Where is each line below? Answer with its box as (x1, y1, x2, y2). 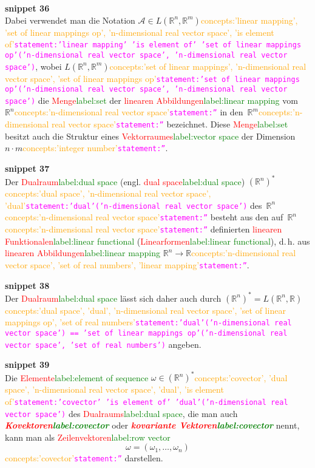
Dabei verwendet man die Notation (5, 13, 135, 26)
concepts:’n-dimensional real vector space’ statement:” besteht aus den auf (5, 211, 283, 223)
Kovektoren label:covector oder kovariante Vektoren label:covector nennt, (5, 419, 300, 432)
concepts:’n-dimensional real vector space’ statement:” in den (14, 106, 243, 118)
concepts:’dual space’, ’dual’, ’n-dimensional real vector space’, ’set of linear (5, 304, 286, 316)
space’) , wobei (5, 59, 62, 72)
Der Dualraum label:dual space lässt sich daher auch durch (5, 291, 222, 304)
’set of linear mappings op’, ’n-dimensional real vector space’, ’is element (5, 25, 274, 38)
